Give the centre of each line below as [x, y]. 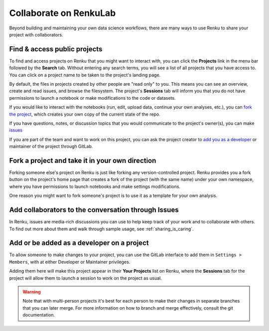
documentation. [39, 315]
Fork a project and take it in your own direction [83, 160]
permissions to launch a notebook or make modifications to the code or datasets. [92, 98]
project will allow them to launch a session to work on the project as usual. [85, 278]
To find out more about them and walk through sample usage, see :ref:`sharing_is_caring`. [101, 229]
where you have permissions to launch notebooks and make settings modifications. [95, 186]
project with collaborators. [36, 34]
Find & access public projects [56, 49]
